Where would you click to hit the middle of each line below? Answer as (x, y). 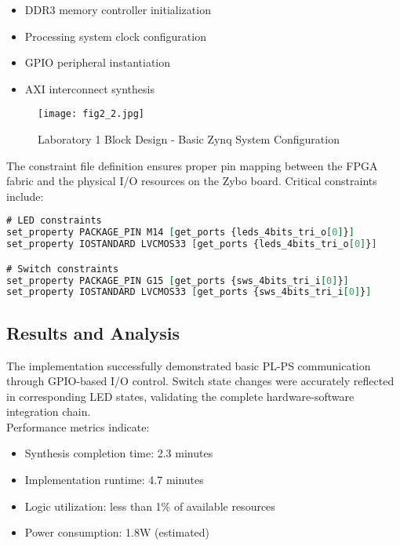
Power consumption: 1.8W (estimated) (117, 532)
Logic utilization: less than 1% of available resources (150, 506)
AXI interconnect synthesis (89, 88)
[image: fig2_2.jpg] (91, 114)
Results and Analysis (93, 332)
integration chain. (49, 411)
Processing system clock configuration (115, 36)
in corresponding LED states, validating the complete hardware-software (180, 396)
